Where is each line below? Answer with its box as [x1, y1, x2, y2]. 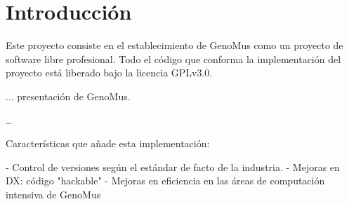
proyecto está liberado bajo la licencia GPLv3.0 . [6, 65, 213, 80]
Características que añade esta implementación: [6, 136, 210, 151]
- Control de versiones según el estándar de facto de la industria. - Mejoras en [6, 159, 340, 174]
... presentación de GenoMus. [6, 88, 131, 103]
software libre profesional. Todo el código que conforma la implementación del [6, 51, 341, 66]
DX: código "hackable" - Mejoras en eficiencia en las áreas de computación [6, 173, 325, 188]
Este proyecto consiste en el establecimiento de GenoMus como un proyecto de [6, 38, 343, 53]
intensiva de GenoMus [6, 186, 101, 201]
